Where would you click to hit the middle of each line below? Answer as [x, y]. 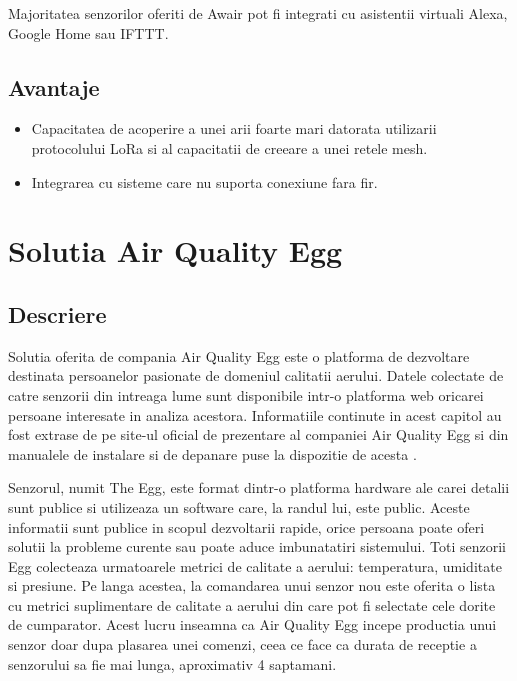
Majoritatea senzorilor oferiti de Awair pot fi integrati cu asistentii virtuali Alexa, [258, 13]
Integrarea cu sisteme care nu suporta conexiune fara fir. [204, 181]
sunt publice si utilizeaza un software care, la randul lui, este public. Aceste [239, 506]
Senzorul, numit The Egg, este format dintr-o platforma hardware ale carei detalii [259, 487]
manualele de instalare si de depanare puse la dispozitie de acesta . [212, 453]
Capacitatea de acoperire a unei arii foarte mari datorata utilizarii [234, 128]
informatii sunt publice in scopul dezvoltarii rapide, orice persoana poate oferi [246, 526]
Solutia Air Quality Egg [175, 250]
